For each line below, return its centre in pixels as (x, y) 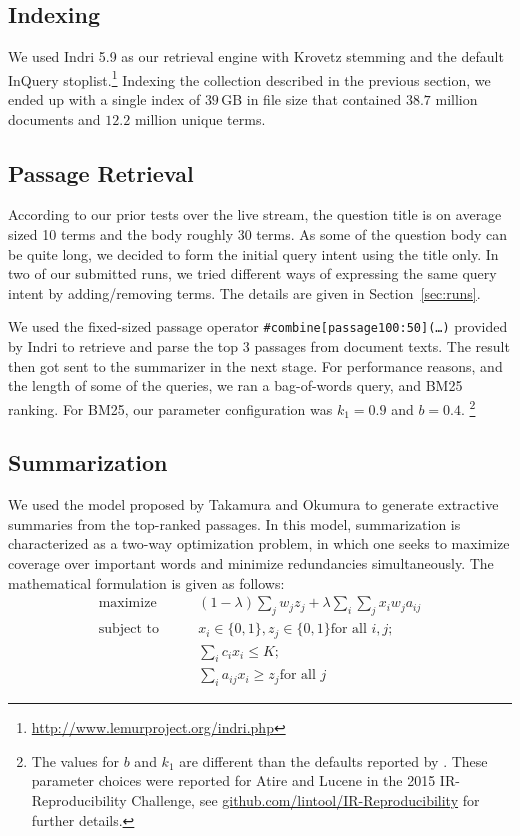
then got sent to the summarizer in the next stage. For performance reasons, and (255, 365)
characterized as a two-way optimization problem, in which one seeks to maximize (259, 543)
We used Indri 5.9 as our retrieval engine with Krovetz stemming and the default (256, 56)
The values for (75, 760)
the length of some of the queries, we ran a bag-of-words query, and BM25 (235, 385)
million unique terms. (200, 118)
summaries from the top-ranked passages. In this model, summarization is (234, 523)
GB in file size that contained (311, 99)
